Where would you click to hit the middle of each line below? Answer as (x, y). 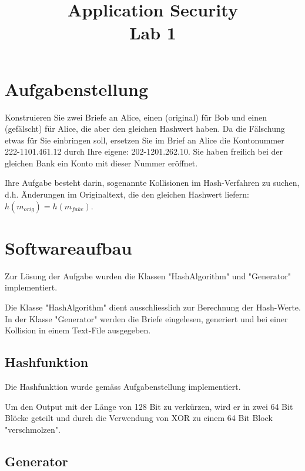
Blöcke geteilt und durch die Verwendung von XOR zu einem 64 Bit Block (139, 418)
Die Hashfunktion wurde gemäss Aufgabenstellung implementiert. (123, 386)
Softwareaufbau (68, 247)
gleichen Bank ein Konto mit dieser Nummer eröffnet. (101, 163)
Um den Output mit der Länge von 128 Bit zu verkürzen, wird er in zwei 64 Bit (149, 406)
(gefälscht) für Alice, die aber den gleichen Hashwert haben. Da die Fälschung (145, 128)
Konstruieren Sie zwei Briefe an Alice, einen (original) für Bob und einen (136, 117)
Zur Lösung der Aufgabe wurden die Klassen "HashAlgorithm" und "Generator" (148, 275)
